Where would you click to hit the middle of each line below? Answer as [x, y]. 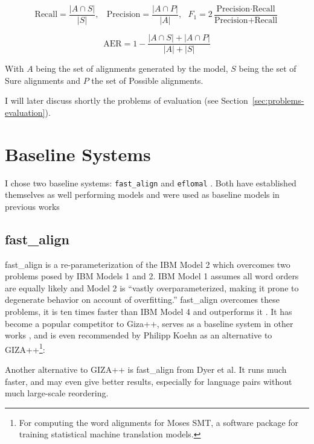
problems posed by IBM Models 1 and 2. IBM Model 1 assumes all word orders [152, 276]
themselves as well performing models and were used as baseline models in [142, 195]
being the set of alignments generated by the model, [132, 68]
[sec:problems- [278, 100]
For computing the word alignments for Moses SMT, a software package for [159, 422]
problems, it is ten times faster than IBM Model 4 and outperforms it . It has [149, 312]
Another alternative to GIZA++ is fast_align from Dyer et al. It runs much [146, 369]
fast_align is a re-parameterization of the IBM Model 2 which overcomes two [148, 264]
